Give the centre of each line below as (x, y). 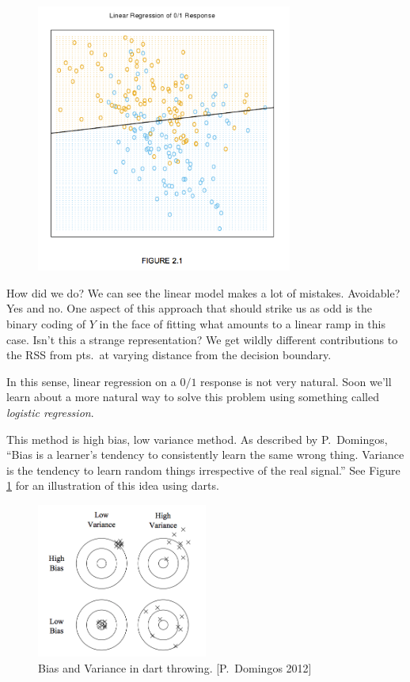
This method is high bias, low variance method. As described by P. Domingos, (197, 439)
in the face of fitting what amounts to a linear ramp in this (243, 324)
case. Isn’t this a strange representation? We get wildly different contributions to (202, 339)
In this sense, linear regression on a (91, 381)
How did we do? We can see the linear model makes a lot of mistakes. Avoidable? (203, 292)
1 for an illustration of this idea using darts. (113, 485)
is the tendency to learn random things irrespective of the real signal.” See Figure (203, 470)
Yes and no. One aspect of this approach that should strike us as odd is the (189, 308)
